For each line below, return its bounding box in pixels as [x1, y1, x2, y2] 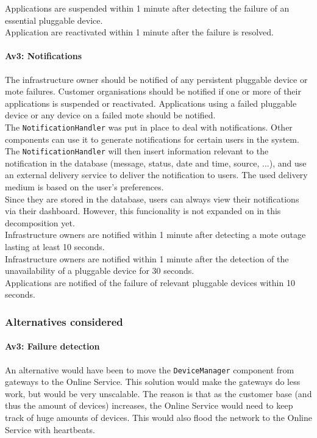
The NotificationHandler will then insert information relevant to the [5, 145, 269, 157]
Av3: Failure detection [5, 340, 100, 353]
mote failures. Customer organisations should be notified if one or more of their [5, 85, 301, 98]
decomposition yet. [5, 216, 75, 229]
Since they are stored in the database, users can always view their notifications [5, 192, 299, 205]
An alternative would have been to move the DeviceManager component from [5, 363, 294, 376]
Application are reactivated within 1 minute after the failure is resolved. [5, 26, 274, 38]
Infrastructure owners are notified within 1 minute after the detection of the [5, 252, 289, 265]
